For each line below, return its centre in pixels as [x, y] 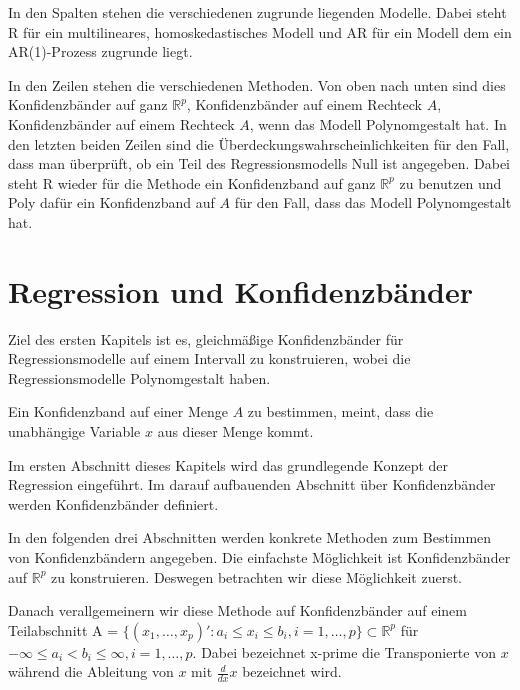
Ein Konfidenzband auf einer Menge [118, 411]
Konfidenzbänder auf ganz [88, 104]
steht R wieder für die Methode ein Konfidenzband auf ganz [192, 182]
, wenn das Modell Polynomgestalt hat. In [378, 123]
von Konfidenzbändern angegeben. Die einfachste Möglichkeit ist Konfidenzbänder [259, 557]
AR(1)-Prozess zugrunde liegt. [100, 51]
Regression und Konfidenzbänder [240, 290]
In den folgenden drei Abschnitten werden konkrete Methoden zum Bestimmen [250, 537]
